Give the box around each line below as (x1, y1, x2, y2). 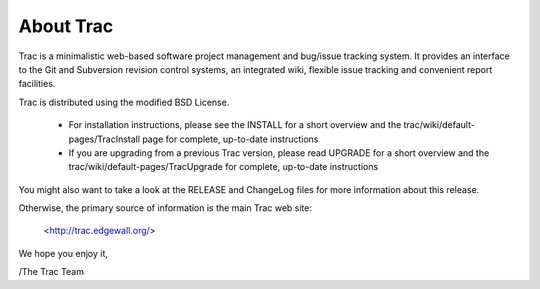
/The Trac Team (18, 266, 85, 278)
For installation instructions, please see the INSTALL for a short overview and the (68, 119, 402, 131)
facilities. (18, 78, 56, 90)
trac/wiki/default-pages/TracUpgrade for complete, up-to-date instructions (68, 161, 379, 173)
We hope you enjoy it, (18, 247, 109, 259)
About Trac (18, 15, 114, 37)
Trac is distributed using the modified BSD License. (18, 96, 230, 108)
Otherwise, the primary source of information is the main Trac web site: (18, 202, 312, 214)
